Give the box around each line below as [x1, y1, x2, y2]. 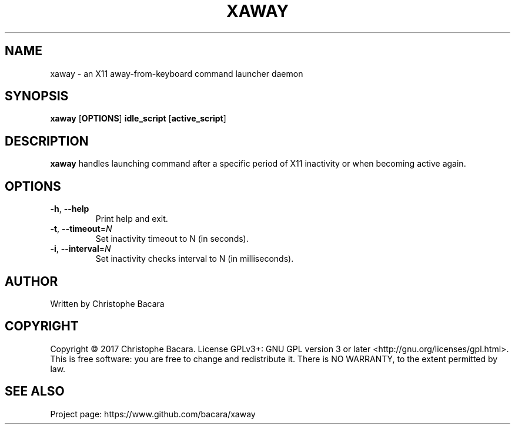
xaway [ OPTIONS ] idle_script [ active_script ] [50, 113, 226, 124]
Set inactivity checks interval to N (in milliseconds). [95, 254, 294, 264]
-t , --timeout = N [50, 224, 112, 234]
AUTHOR [5, 273, 58, 289]
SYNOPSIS [5, 89, 69, 104]
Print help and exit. [95, 214, 168, 224]
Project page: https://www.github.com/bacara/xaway [50, 408, 256, 419]
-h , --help [50, 204, 89, 214]
